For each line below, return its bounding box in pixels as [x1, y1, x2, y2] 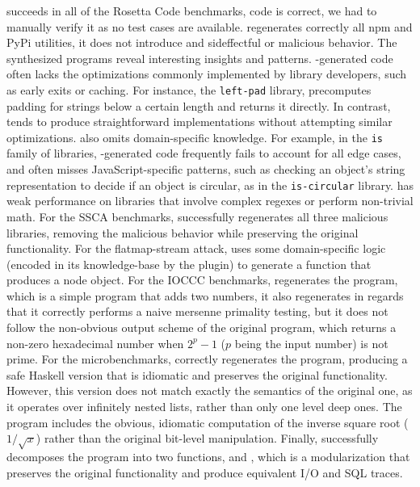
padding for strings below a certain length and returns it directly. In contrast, [6, 97, 391, 114]
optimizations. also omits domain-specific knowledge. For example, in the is [6, 128, 383, 145]
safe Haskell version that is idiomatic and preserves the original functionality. [6, 366, 388, 383]
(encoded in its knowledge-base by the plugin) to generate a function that [6, 255, 372, 272]
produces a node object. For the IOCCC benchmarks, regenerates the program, [6, 271, 398, 288]
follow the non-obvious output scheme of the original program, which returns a [6, 319, 397, 336]
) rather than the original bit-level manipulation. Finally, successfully [36, 430, 379, 447]
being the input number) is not [234, 334, 388, 351]
